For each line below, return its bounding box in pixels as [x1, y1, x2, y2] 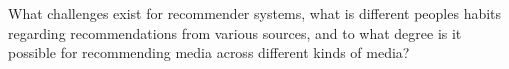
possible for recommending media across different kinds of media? [8, 42, 410, 63]
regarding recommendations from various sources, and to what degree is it [8, 22, 462, 43]
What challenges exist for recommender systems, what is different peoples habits [8, 3, 502, 23]
